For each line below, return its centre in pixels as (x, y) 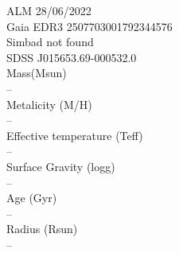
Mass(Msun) (37, 73)
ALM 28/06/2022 (49, 10)
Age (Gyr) (32, 198)
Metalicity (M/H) (49, 104)
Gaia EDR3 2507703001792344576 (89, 26)
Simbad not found (50, 42)
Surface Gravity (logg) (61, 166)
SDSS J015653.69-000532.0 (72, 57)
